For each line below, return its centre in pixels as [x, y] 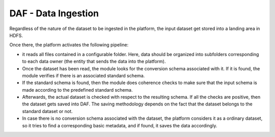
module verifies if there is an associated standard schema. [84, 75]
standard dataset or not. [48, 111]
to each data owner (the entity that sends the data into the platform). [94, 62]
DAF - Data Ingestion [54, 13]
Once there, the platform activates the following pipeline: [69, 45]
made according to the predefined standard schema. [77, 90]
